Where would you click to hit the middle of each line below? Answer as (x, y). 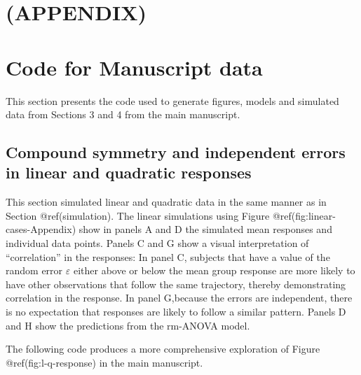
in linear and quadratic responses (129, 172)
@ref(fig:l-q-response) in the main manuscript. (104, 362)
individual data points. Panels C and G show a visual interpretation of (157, 243)
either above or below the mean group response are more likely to (214, 270)
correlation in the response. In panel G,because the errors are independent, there (179, 298)
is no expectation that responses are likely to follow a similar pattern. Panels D (176, 312)
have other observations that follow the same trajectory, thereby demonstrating (176, 284)
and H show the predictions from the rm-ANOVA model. (128, 325)
